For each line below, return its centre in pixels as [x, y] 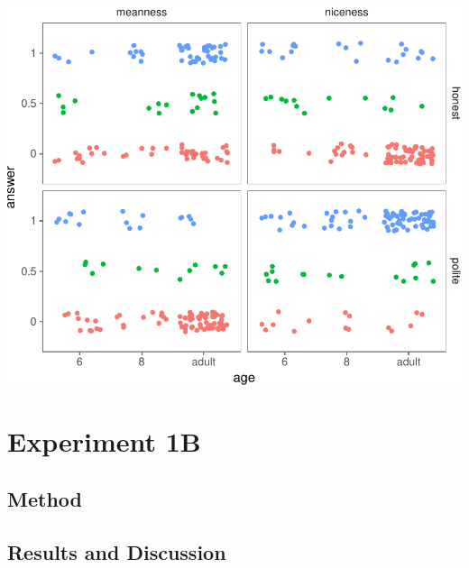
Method [45, 498]
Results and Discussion [117, 551]
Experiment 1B [104, 441]
